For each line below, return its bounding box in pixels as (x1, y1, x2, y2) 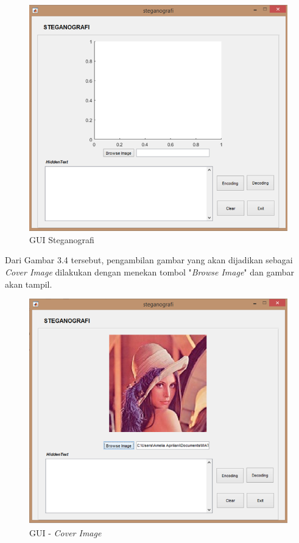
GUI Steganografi (29, 233, 94, 246)
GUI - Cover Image (29, 527, 102, 539)
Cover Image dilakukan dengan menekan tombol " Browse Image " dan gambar (5, 266, 294, 279)
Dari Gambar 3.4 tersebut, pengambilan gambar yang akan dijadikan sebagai (5, 254, 293, 266)
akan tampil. (5, 277, 52, 290)
